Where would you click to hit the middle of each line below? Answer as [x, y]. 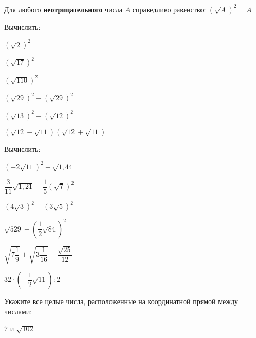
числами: [18, 311]
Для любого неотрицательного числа [63, 9]
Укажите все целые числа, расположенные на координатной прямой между [121, 301]
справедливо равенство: [169, 9]
